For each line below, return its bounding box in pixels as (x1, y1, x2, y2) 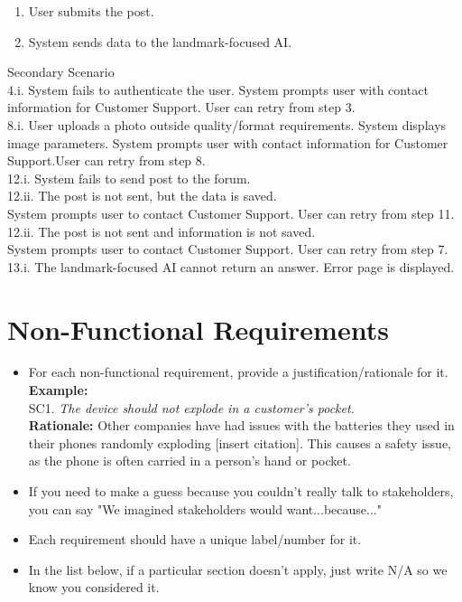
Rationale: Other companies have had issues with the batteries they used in (28, 416, 455, 435)
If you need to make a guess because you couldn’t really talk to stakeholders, (28, 482, 454, 500)
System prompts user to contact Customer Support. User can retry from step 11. (7, 203, 455, 222)
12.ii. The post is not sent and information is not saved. (7, 221, 316, 240)
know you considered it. (28, 578, 160, 597)
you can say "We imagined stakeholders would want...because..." (28, 499, 382, 518)
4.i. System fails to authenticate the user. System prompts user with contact (7, 80, 429, 99)
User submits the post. (28, 2, 154, 20)
